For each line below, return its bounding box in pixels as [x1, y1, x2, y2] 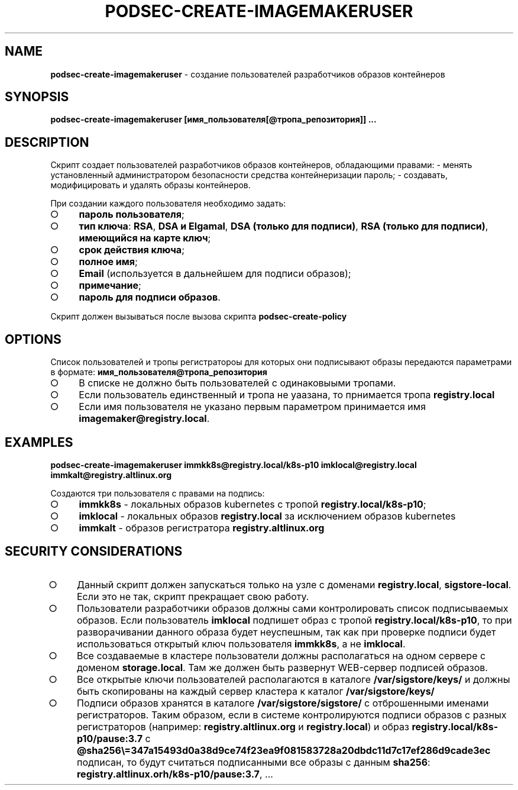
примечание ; [79, 279, 141, 292]
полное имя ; [79, 256, 138, 268]
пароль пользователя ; [79, 208, 184, 221]
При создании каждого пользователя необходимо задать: [50, 198, 286, 209]
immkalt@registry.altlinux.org [50, 469, 172, 480]
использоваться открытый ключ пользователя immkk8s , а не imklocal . [76, 637, 406, 650]
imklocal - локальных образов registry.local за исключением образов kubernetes [79, 510, 456, 522]
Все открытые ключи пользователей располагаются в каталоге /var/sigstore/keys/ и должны [76, 673, 510, 685]
